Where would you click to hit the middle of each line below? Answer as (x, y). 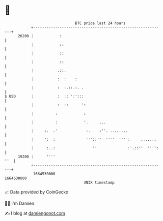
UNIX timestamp (99, 182)
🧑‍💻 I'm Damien (20, 203)
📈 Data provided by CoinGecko (37, 192)
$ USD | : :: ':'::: (44, 96)
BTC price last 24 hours (100, 23)
